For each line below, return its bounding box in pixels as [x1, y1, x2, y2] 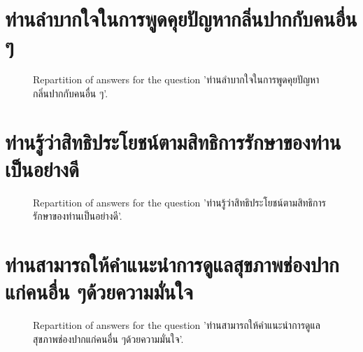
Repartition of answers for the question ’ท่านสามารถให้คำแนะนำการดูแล [33, 318, 320, 332]
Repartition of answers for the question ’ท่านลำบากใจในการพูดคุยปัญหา [33, 72, 320, 87]
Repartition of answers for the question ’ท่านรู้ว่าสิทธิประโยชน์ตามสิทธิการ [33, 195, 327, 209]
